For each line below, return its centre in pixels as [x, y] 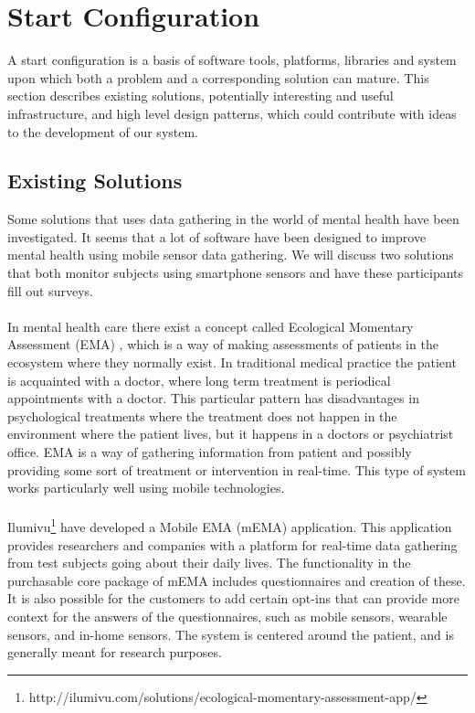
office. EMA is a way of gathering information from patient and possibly [210, 452]
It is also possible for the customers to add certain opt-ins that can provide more [233, 598]
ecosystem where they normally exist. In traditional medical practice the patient [232, 362]
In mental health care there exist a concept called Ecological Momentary [211, 326]
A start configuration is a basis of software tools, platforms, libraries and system [232, 60]
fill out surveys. [50, 290]
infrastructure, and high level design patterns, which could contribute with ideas [232, 113]
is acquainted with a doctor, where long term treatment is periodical [199, 380]
